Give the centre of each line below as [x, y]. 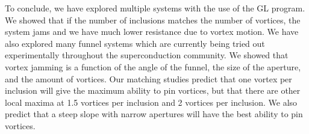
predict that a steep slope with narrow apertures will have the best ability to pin [154, 114]
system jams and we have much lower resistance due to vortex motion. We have [152, 32]
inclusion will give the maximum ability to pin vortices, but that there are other [153, 90]
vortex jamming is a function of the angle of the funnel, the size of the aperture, [153, 66]
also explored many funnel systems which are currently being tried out [135, 43]
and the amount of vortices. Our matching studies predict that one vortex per [148, 78]
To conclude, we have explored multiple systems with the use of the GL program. [155, 8]
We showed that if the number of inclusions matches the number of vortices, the [153, 20]
